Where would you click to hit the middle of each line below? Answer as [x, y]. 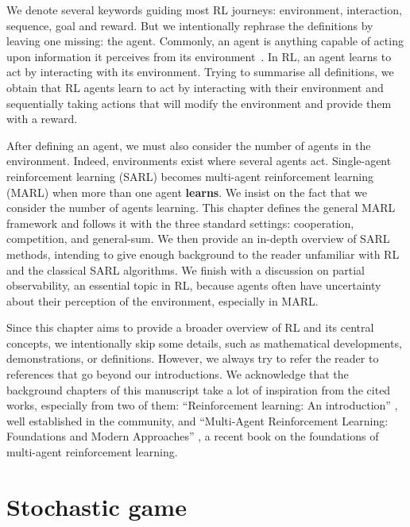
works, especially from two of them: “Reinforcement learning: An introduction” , [202, 405]
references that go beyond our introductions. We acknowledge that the [178, 374]
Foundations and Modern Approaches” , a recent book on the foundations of [193, 436]
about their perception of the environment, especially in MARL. [162, 300]
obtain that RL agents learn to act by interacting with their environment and [195, 87]
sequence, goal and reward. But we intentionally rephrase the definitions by [190, 25]
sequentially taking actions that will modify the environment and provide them [199, 103]
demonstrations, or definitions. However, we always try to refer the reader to [193, 358]
